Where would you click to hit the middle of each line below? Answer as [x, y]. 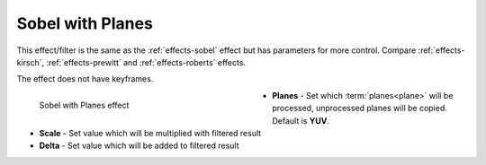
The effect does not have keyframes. [85, 79]
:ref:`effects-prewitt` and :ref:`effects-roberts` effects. [146, 62]
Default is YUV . [301, 120]
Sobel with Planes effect [84, 105]
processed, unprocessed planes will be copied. [360, 109]
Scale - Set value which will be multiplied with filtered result [150, 133]
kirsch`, [31, 62]
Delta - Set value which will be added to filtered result [139, 146]
